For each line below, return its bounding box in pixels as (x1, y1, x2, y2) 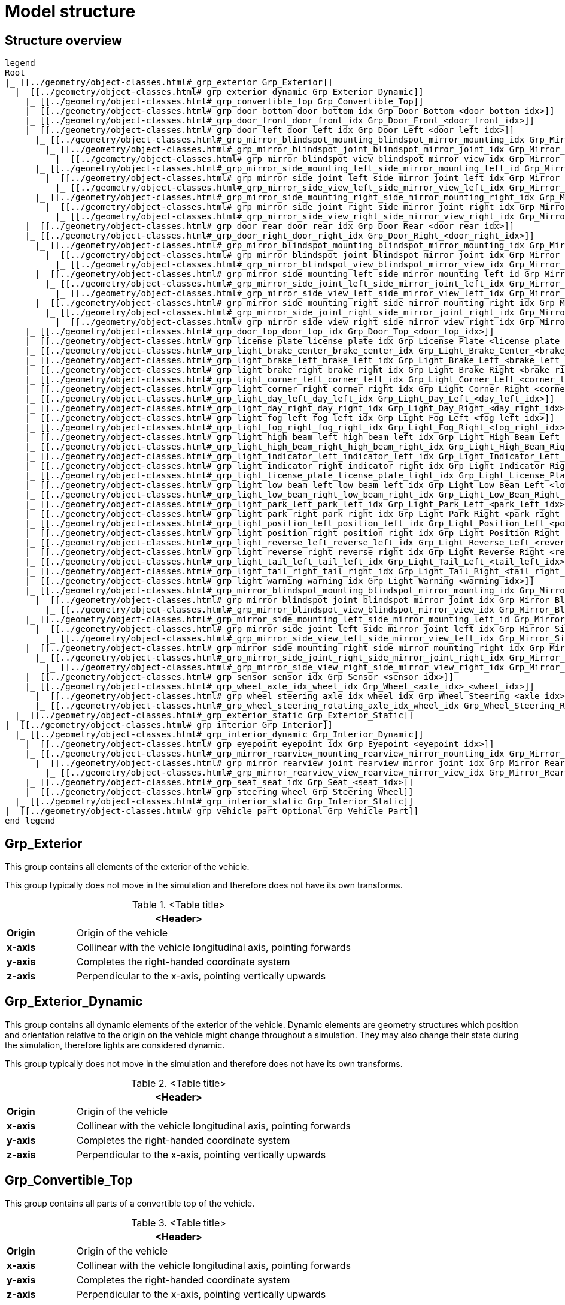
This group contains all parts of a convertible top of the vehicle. (5, 1198, 255, 1208)
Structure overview (5, 32, 123, 48)
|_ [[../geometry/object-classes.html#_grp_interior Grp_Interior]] (5, 720, 333, 730)
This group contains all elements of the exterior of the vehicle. (5, 861, 250, 872)
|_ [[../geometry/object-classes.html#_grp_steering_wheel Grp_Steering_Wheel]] (25, 787, 414, 797)
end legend (5, 816, 56, 826)
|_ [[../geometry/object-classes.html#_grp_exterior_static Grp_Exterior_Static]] (14, 710, 414, 721)
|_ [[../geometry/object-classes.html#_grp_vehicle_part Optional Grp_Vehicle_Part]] (5, 806, 419, 816)
